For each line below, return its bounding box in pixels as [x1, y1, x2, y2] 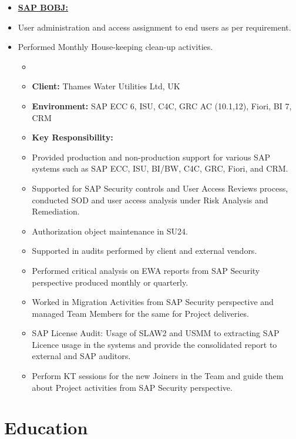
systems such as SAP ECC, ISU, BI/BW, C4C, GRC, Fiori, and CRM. [32, 162, 288, 175]
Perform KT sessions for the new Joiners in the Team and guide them [32, 370, 284, 382]
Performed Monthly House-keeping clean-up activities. [18, 41, 213, 53]
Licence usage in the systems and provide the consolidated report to [32, 338, 277, 350]
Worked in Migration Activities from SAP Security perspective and [32, 296, 274, 308]
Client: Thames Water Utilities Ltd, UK [32, 80, 180, 92]
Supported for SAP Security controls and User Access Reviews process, [32, 182, 288, 194]
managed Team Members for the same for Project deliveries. [32, 307, 249, 319]
